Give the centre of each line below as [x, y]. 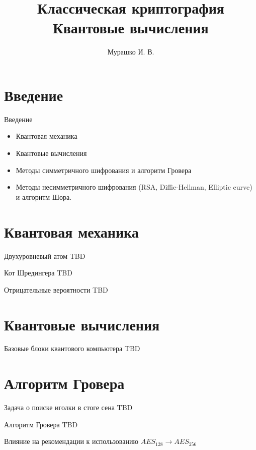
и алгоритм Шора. [44, 196]
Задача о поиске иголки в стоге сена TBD [68, 407]
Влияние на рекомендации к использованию [71, 441]
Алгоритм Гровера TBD [41, 424]
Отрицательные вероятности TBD [56, 289]
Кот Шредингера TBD [38, 273]
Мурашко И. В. [131, 52]
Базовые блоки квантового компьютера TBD [72, 348]
